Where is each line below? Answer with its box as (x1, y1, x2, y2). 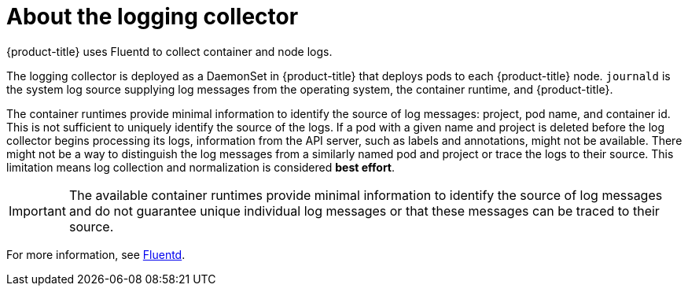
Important (9, 202, 66, 219)
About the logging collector (6, 3, 299, 30)
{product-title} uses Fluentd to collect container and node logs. (6, 44, 333, 58)
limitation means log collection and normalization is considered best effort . (6, 160, 396, 174)
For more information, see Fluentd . (6, 247, 186, 261)
